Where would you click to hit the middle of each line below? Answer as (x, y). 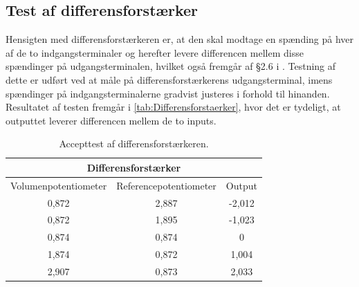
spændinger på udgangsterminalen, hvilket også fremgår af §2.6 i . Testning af (171, 66)
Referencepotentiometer (166, 185)
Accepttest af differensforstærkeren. (134, 143)
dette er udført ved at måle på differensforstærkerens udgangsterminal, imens (169, 79)
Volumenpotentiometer (59, 185)
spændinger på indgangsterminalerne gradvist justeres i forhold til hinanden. (168, 93)
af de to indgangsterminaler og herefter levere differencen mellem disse (155, 52)
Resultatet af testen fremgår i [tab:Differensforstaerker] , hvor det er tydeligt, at (173, 107)
